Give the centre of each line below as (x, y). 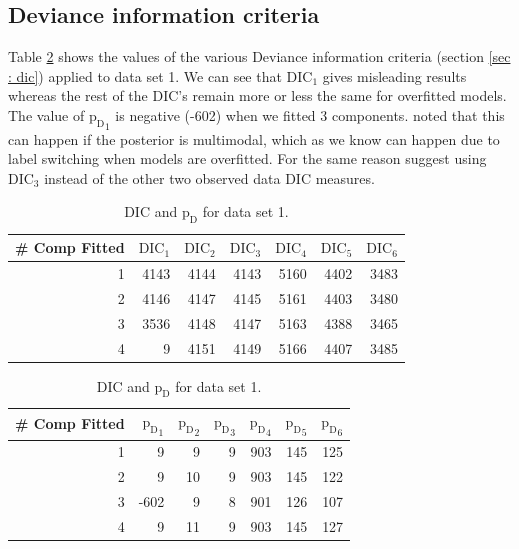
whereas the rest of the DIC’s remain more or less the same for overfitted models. (257, 95)
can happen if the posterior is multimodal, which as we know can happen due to (254, 138)
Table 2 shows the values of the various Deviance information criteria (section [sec (259, 56)
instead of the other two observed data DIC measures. (209, 177)
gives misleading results (394, 75)
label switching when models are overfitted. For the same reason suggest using (247, 158)
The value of (46, 114)
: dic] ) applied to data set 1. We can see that (145, 75)
